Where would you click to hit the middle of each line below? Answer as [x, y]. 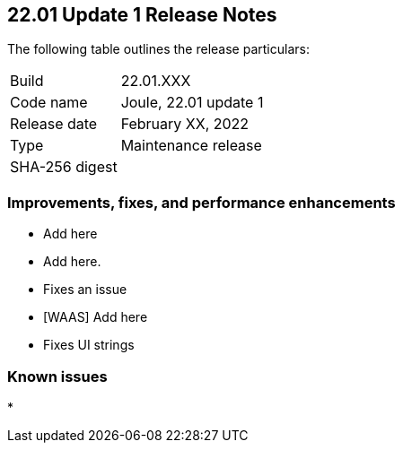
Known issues [57, 376]
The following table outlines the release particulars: [158, 49]
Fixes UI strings [89, 345]
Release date [54, 124]
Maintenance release [191, 146]
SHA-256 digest [64, 167]
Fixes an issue [85, 290]
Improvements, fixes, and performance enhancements [201, 202]
